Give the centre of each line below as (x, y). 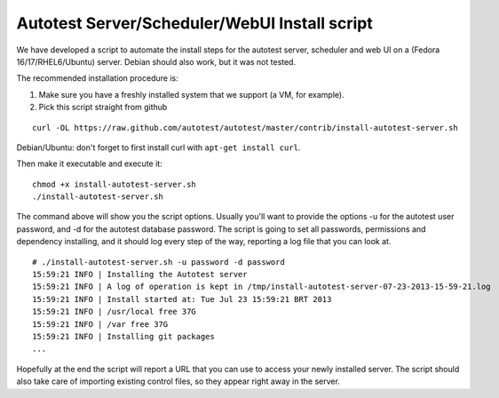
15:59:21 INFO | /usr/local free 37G (115, 312)
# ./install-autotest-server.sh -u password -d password (159, 262)
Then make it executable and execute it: (90, 163)
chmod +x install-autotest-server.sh (115, 184)
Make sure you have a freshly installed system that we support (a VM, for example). (192, 94)
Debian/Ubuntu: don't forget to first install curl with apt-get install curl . (158, 147)
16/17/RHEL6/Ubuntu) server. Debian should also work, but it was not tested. (156, 61)
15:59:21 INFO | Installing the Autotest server (140, 275)
